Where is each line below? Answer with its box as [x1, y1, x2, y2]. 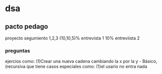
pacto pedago [5, 22, 48, 31]
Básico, [142, 58, 158, 64]
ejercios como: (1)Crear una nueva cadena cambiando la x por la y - [5, 58, 142, 64]
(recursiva [5, 64, 26, 70]
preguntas [5, 47, 30, 54]
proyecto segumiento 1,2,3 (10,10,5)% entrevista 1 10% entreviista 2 [5, 35, 140, 41]
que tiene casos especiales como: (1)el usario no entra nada [26, 64, 147, 70]
